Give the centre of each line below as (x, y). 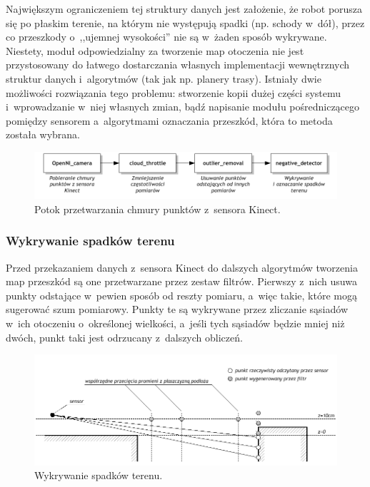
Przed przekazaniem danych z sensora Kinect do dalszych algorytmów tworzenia (182, 267)
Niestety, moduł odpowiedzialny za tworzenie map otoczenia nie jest (155, 50)
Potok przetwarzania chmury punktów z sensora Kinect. (157, 209)
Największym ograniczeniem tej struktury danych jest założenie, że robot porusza (184, 9)
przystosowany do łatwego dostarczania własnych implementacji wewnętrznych (178, 65)
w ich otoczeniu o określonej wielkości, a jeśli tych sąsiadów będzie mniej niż (175, 323)
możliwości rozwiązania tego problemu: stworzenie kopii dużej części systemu (174, 92)
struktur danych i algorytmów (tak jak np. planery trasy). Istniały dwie (164, 78)
